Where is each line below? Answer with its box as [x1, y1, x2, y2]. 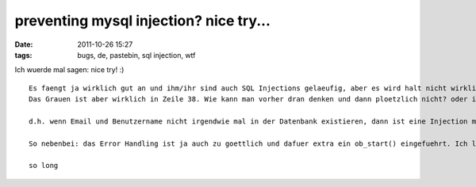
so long [29, 161, 59, 170]
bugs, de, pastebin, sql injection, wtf [77, 50, 196, 59]
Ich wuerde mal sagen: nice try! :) [14, 65, 125, 74]
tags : [14, 50, 33, 59]
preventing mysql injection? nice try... [14, 12, 271, 29]
